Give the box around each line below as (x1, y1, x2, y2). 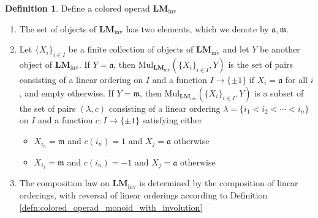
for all (285, 73, 308, 85)
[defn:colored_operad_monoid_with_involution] (19, 200, 203, 213)
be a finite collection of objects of (68, 43, 194, 56)
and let (222, 43, 249, 56)
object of (19, 57, 53, 70)
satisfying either (142, 114, 203, 126)
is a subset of (254, 86, 304, 99)
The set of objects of (19, 22, 97, 35)
